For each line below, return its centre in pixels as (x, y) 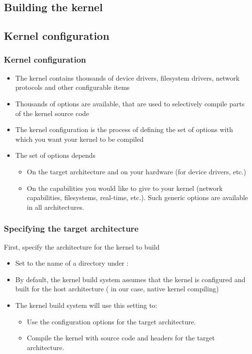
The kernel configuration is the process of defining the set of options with (124, 129)
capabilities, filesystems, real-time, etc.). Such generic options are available (137, 197)
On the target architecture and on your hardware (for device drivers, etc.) (136, 171)
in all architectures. (55, 207)
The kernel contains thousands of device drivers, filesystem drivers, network (127, 77)
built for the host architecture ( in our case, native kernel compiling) (117, 289)
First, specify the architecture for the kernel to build (82, 246)
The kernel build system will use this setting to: (86, 305)
